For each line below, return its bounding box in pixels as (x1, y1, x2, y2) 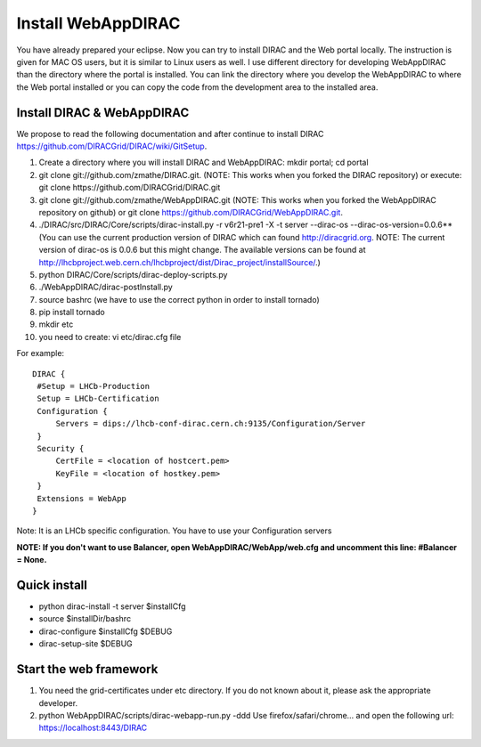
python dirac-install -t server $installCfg (38, 601, 186, 612)
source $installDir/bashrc (38, 613, 132, 624)
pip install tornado (38, 307, 106, 318)
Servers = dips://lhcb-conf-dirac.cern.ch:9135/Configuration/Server (55, 418, 366, 429)
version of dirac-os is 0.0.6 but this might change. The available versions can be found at (38, 245, 366, 256)
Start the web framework (16, 662, 159, 677)
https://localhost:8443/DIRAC (38, 722, 148, 734)
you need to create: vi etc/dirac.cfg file (38, 331, 182, 342)
